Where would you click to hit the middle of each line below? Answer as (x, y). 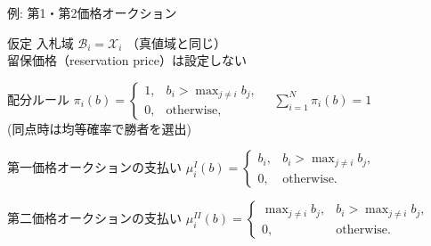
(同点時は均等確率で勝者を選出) (99, 128)
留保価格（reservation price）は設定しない (127, 60)
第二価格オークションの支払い (94, 218)
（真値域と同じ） (177, 42)
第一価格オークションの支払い (94, 167)
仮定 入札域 (41, 42)
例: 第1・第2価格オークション (92, 12)
